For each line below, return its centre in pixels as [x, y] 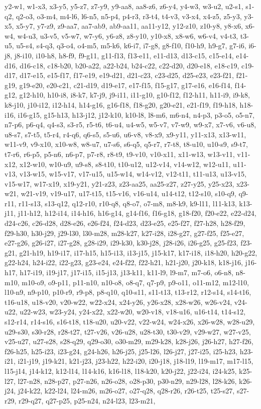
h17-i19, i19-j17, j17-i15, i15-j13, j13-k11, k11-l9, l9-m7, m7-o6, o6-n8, [126, 272]
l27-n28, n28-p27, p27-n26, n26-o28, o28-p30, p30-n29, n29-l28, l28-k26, [127, 381]
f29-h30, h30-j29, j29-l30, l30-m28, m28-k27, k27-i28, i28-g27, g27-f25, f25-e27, [124, 233]
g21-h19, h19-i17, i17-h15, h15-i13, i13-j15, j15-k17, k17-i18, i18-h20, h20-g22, [138, 252]
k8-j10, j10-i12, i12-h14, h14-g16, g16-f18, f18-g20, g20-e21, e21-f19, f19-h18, [121, 104]
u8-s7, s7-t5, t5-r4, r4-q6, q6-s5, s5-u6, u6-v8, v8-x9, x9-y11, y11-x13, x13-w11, [125, 134]
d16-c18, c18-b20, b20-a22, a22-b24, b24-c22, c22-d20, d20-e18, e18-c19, [129, 65]
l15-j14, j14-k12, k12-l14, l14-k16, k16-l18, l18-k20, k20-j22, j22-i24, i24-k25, [121, 371]
